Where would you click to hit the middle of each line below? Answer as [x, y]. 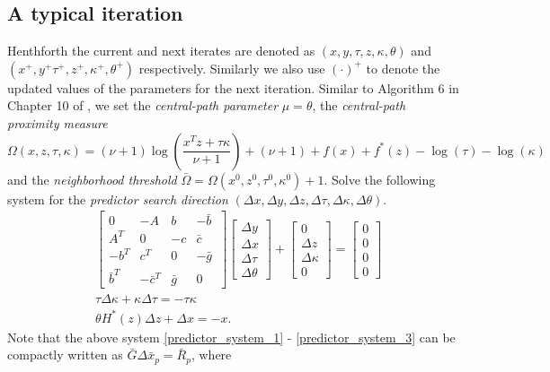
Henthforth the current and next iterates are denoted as [161, 51]
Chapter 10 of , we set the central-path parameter [143, 105]
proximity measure [58, 122]
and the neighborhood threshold [92, 179]
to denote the [403, 68]
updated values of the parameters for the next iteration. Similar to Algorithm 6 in [233, 87]
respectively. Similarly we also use [232, 68]
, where [211, 355]
